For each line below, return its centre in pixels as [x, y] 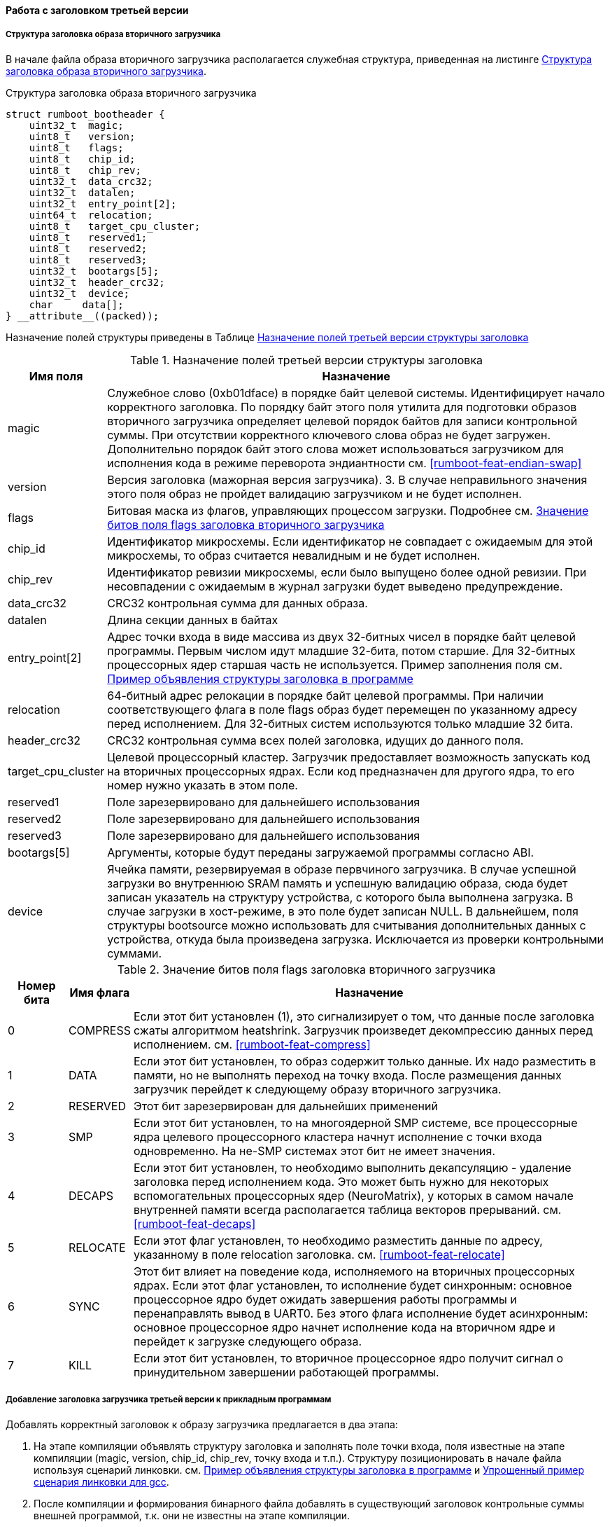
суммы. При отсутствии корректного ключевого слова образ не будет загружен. [329, 435]
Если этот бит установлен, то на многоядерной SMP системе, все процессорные [355, 1122]
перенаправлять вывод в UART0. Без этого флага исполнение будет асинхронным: [361, 1313]
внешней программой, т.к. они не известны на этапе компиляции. [192, 1515]
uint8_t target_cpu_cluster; [115, 226]
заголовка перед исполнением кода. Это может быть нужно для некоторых [341, 1181]
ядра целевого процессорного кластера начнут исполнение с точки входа [338, 1136]
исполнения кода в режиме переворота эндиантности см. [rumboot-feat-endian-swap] [345, 463]
